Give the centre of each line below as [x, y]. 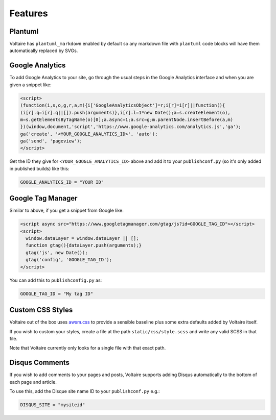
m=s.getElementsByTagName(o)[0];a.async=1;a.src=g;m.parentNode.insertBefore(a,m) [127, 119]
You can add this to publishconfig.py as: [56, 280]
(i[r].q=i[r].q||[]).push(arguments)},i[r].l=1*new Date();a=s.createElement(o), [125, 113]
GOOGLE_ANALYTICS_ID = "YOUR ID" [62, 182]
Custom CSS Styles [41, 310]
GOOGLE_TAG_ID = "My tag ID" [57, 294]
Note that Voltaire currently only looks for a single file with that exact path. [88, 348]
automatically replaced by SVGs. [44, 51]
